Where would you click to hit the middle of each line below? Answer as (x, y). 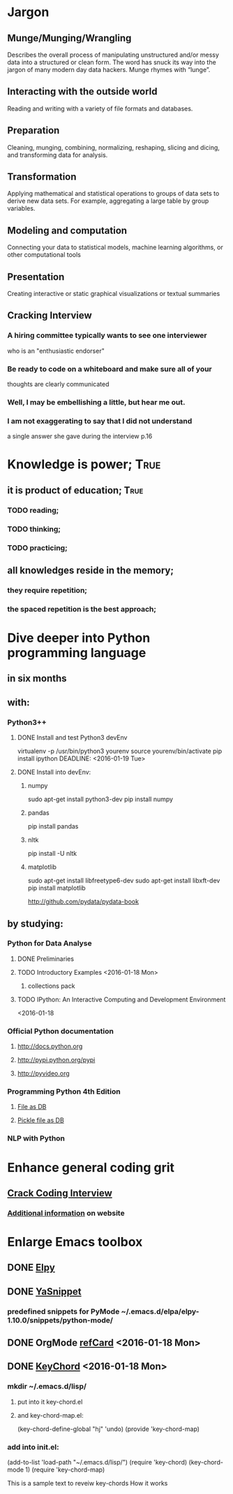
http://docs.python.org (50, 1046)
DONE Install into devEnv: (54, 772)
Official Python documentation (60, 1031)
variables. (21, 209)
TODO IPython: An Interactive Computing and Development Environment (121, 999)
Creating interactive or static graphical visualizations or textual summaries (114, 294)
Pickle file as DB (40, 1120)
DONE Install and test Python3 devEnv (72, 738)
